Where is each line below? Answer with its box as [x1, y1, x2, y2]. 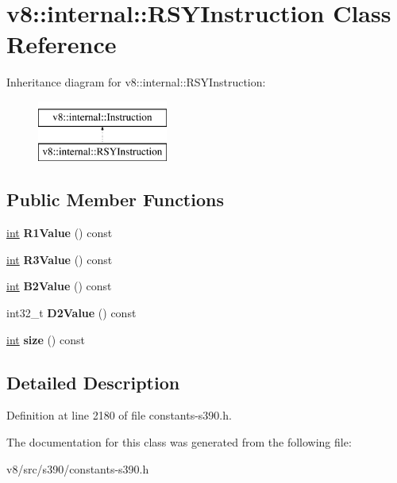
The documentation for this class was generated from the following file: [6, 434, 352, 450]
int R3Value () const [6, 251, 113, 267]
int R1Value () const [6, 224, 113, 241]
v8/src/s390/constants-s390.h [6, 460, 149, 477]
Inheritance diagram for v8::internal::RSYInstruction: [6, 74, 266, 90]
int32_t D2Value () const [6, 305, 137, 321]
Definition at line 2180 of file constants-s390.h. [6, 407, 232, 424]
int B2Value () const [6, 278, 112, 294]
